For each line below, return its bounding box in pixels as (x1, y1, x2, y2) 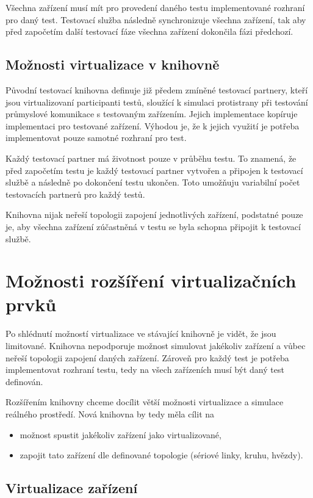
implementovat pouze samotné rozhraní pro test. (5, 131, 187, 144)
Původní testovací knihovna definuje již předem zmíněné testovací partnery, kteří (5, 83, 308, 96)
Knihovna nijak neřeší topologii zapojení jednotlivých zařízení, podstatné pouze (5, 208, 303, 221)
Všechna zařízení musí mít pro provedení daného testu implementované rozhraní (5, 1, 305, 13)
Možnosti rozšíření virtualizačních (5, 268, 297, 293)
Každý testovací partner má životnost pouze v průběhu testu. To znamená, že (5, 151, 297, 164)
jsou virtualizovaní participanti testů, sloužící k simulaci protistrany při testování (5, 95, 308, 108)
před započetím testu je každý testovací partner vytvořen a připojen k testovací (5, 164, 303, 176)
